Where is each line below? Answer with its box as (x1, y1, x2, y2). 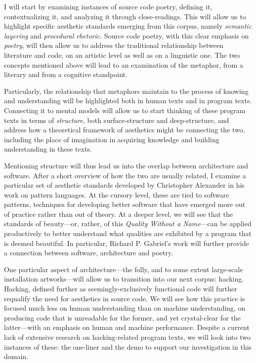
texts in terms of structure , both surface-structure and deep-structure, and (4, 115, 229, 125)
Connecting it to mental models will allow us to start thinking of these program (4, 105, 246, 115)
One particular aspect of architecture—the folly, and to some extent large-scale (4, 264, 243, 274)
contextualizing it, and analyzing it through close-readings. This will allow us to (4, 11, 246, 21)
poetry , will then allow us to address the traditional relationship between (4, 40, 223, 50)
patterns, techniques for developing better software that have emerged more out (4, 199, 246, 209)
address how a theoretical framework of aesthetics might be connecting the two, (4, 124, 245, 135)
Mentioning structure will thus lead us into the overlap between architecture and (4, 160, 248, 170)
